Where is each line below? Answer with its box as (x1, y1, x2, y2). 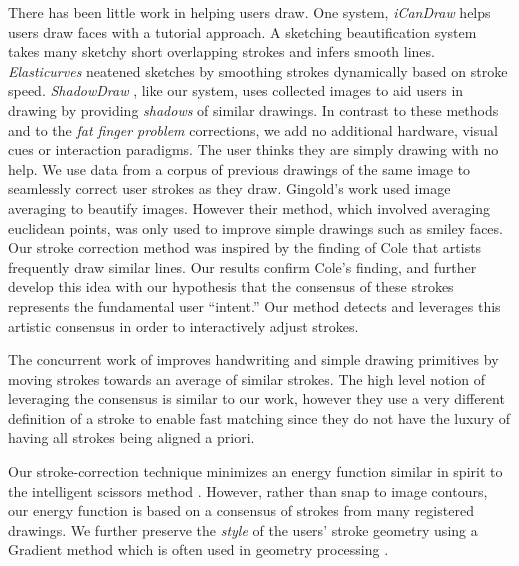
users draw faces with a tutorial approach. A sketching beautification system (8, 21, 477, 42)
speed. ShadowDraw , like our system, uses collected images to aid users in (8, 80, 464, 101)
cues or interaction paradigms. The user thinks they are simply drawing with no (8, 139, 499, 160)
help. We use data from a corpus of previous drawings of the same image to (8, 158, 471, 179)
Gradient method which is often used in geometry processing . (8, 539, 389, 560)
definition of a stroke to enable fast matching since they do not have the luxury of (8, 407, 510, 428)
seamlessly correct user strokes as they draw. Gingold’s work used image (8, 178, 451, 199)
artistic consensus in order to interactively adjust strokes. (8, 315, 359, 336)
